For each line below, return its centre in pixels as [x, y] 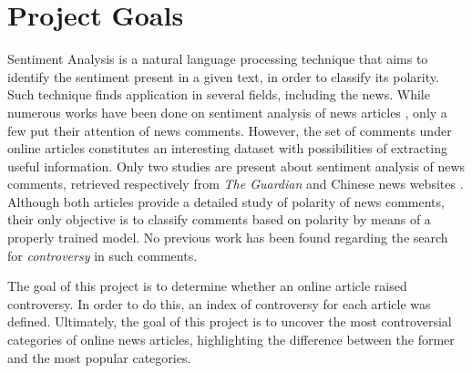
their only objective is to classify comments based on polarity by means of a [219, 219]
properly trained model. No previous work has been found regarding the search [228, 238]
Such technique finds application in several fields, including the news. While [219, 94]
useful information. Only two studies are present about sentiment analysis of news [236, 166]
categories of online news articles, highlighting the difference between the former [231, 340]
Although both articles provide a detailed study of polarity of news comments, [226, 201]
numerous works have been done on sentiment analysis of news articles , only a [227, 112]
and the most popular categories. [99, 357]
